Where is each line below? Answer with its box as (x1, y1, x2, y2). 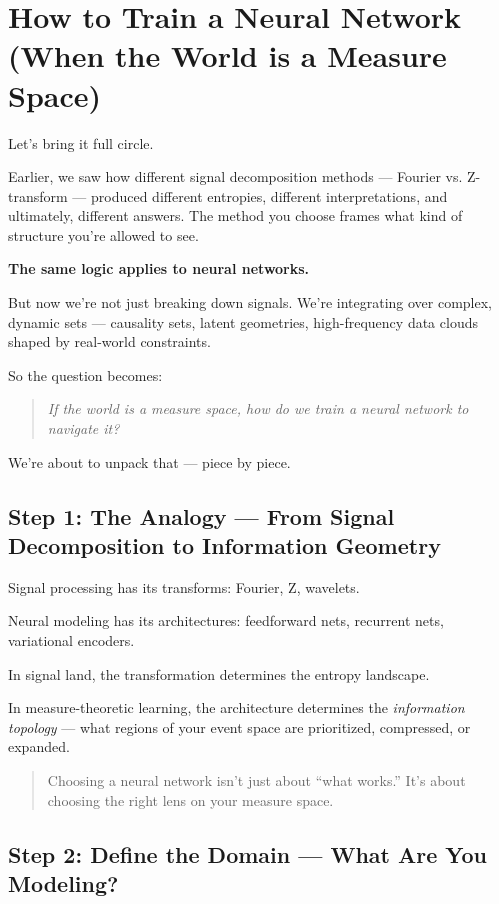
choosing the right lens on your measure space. (47, 789, 334, 810)
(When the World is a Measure (8, 35, 447, 76)
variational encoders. (8, 630, 135, 650)
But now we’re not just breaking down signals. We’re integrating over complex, (8, 292, 493, 313)
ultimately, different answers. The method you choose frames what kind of (8, 205, 463, 226)
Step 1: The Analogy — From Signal (8, 500, 395, 531)
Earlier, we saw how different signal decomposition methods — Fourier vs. (8, 166, 463, 187)
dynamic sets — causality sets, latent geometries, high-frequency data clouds (8, 311, 478, 332)
